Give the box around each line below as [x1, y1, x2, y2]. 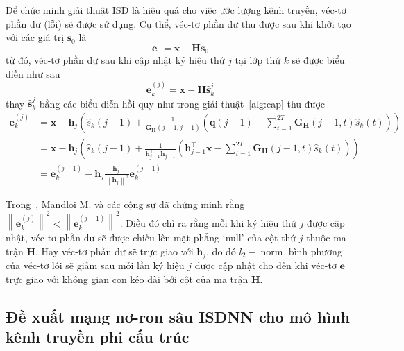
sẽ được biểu [292, 53, 345, 67]
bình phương [288, 243, 342, 258]
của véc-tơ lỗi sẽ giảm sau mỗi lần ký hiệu [6, 257, 185, 272]
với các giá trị [6, 30, 65, 44]
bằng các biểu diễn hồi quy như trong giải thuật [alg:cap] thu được [39, 96, 325, 110]
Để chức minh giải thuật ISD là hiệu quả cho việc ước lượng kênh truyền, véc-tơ [6, 3, 346, 17]
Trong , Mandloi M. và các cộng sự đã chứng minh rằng [6, 196, 245, 211]
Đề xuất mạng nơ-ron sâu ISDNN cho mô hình [6, 305, 350, 327]
